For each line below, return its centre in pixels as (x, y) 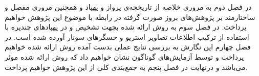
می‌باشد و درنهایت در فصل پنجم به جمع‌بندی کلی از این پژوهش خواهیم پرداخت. (126, 67)
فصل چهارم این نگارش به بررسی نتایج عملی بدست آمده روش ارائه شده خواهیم (128, 47)
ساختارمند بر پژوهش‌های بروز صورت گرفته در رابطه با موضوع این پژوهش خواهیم (130, 17)
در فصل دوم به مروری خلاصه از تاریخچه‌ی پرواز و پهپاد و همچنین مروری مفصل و (128, 7)
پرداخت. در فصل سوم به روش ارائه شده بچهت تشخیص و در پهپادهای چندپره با (126, 27)
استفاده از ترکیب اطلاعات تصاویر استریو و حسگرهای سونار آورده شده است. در (127, 36)
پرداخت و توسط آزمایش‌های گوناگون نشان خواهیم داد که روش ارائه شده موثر (124, 56)
